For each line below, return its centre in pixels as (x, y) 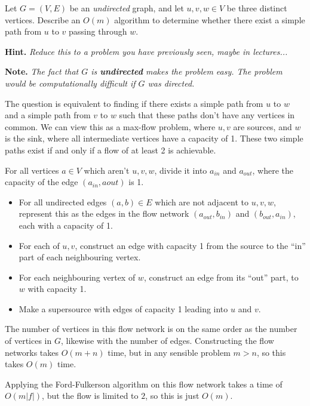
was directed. (171, 83)
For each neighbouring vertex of (77, 277)
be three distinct (257, 8)
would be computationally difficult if (70, 83)
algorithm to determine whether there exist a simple (210, 19)
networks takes (32, 352)
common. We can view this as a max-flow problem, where (110, 126)
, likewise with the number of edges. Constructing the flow (167, 341)
